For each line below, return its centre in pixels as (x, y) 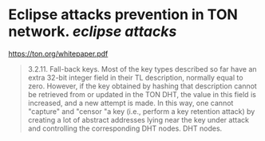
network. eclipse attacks (93, 31)
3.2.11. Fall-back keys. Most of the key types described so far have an (142, 69)
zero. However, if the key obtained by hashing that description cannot (142, 86)
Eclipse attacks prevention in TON (123, 15)
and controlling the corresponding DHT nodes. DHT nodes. (125, 128)
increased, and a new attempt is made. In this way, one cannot (131, 103)
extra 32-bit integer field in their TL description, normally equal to (135, 77)
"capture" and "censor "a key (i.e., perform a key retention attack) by (141, 111)
